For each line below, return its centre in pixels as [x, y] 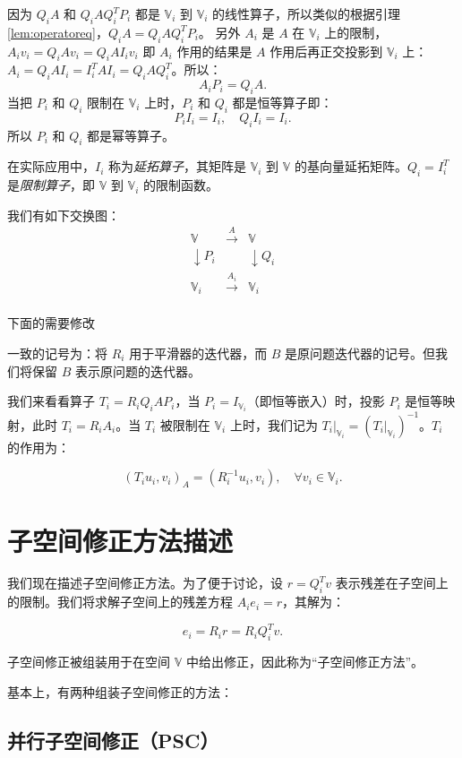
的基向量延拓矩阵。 [351, 166]
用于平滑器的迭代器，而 [198, 353]
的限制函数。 [180, 185]
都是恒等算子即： [282, 102]
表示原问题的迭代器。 [137, 370]
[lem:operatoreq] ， [58, 32]
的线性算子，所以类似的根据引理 [307, 13]
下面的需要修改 [51, 323]
